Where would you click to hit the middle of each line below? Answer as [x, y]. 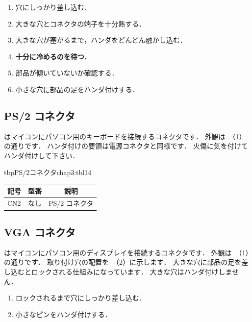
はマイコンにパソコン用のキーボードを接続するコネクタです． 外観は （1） [125, 136]
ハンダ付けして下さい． [42, 155]
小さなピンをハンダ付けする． [63, 314]
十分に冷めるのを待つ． [53, 56]
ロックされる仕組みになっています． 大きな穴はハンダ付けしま [131, 271]
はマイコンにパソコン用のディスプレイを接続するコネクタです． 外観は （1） [126, 252]
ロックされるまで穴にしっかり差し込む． [81, 298]
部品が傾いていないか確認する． [67, 73]
